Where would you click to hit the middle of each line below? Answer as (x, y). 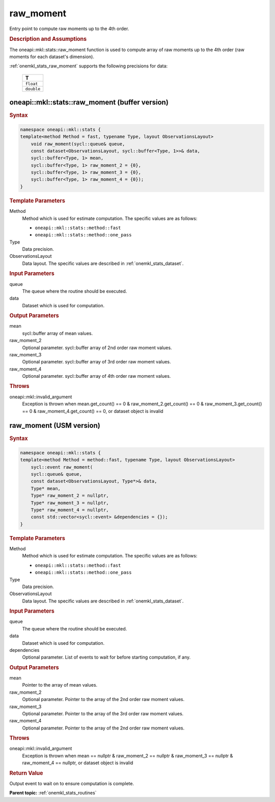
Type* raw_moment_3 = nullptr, (70, 503)
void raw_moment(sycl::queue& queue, (78, 144)
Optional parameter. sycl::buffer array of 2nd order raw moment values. (97, 348)
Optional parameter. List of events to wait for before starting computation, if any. (106, 657)
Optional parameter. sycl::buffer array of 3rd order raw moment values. (97, 362)
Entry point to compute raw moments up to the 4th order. (69, 29)
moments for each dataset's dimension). (52, 57)
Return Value (26, 773)
